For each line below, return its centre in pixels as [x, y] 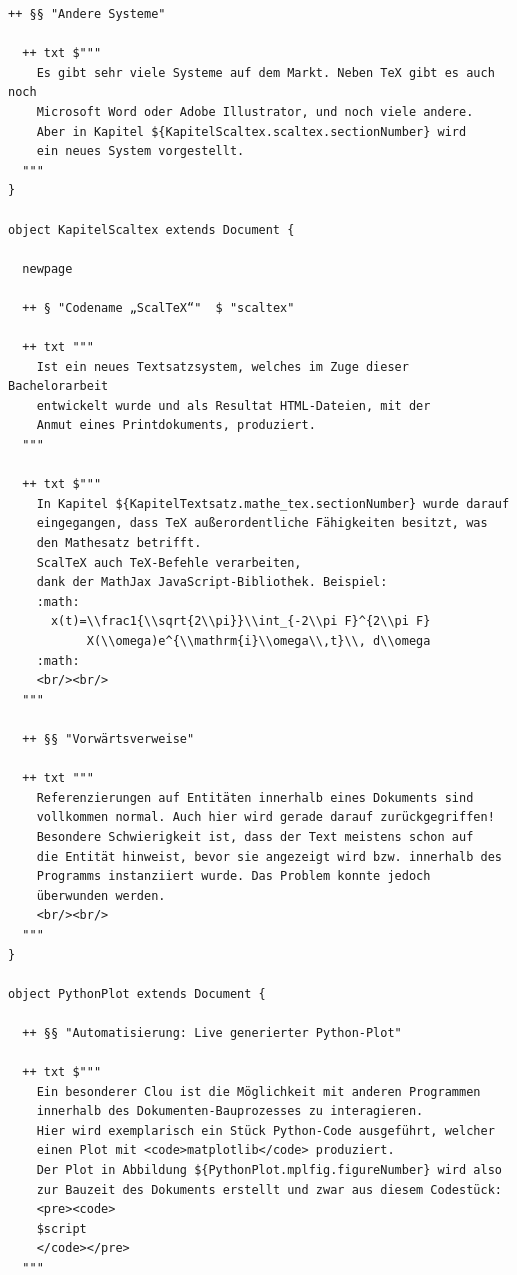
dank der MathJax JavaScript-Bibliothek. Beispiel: [212, 582]
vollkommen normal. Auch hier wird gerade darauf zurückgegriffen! [265, 817]
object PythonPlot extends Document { [137, 993]
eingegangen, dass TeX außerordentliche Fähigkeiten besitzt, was [262, 523]
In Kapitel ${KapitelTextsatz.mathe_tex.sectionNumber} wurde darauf [273, 503]
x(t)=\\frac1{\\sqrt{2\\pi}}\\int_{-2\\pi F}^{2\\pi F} [240, 621]
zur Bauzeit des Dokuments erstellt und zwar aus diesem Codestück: [269, 1189]
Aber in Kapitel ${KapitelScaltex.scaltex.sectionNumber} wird [251, 131]
